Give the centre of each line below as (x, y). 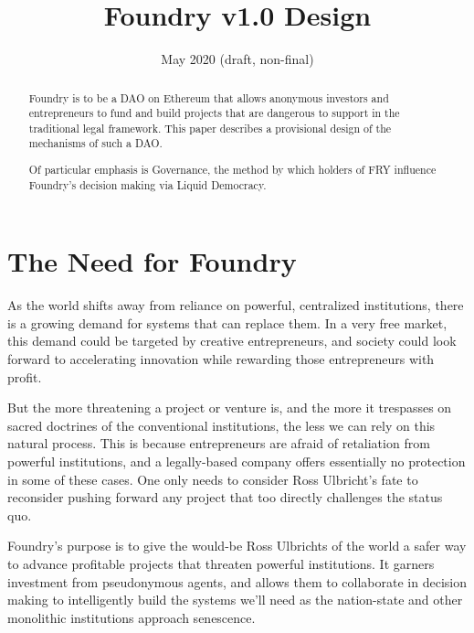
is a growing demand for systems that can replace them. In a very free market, (227, 322)
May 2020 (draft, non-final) (237, 59)
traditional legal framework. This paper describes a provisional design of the (210, 128)
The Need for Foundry (152, 261)
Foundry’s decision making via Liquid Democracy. (147, 184)
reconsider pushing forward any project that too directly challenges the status (225, 497)
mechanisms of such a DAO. (95, 143)
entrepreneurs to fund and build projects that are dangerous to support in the (214, 113)
